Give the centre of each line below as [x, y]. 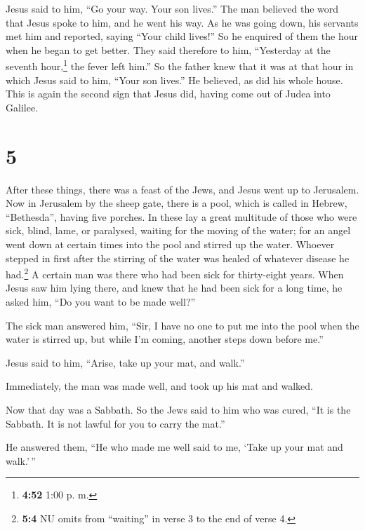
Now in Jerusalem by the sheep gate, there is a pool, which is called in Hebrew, [177, 203]
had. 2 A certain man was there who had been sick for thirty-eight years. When [175, 273]
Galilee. [22, 107]
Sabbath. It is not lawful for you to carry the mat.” [115, 423]
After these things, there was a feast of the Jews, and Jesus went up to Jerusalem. [182, 189]
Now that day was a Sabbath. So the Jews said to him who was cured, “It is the [178, 409]
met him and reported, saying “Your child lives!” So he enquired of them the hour [182, 36]
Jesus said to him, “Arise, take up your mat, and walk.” [125, 362]
